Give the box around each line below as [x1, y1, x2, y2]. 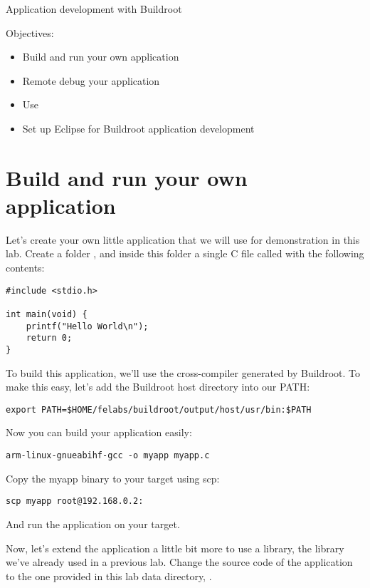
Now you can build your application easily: [6, 425, 192, 440]
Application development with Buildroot [6, 1, 182, 16]
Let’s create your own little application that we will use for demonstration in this [6, 232, 360, 247]
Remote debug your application [22, 73, 160, 88]
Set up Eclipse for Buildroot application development [22, 120, 255, 135]
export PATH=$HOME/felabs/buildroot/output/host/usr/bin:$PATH [6, 404, 312, 415]
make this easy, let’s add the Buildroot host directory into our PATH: [6, 379, 310, 394]
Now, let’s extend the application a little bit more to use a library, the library [6, 540, 344, 555]
